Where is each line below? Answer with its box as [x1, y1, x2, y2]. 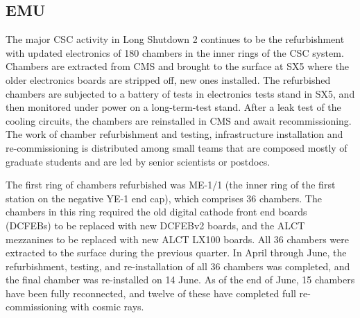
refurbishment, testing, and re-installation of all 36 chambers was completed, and [6, 258, 350, 273]
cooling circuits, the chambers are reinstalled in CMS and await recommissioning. [6, 113, 352, 127]
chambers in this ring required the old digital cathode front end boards [6, 204, 307, 219]
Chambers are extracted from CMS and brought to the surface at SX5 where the [6, 59, 350, 73]
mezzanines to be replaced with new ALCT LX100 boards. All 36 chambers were [6, 231, 349, 246]
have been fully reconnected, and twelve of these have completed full [6, 285, 296, 300]
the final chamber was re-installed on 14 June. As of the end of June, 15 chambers [6, 272, 355, 287]
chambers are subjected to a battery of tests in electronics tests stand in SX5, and [6, 86, 355, 100]
